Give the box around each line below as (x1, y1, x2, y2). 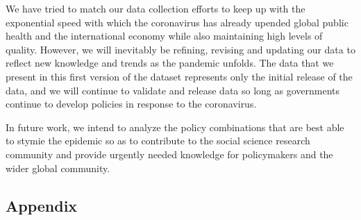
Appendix (6, 194, 78, 216)
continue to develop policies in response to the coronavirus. (6, 96, 257, 111)
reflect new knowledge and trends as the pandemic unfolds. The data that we (6, 56, 334, 70)
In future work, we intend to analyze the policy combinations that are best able (6, 119, 344, 134)
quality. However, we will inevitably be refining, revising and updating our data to (6, 42, 355, 56)
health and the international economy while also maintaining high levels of (6, 28, 323, 43)
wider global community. (6, 160, 110, 175)
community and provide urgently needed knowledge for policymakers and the (6, 146, 333, 161)
